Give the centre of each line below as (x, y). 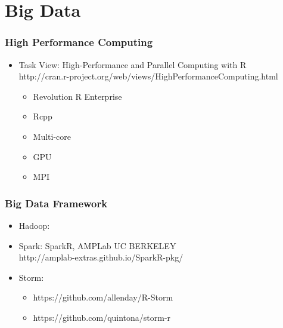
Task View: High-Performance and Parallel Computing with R (133, 64)
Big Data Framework (56, 203)
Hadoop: (34, 225)
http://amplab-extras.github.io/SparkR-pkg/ (101, 257)
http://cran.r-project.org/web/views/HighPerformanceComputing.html (148, 76)
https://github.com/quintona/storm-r (102, 317)
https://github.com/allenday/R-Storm (103, 297)
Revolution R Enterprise (77, 96)
